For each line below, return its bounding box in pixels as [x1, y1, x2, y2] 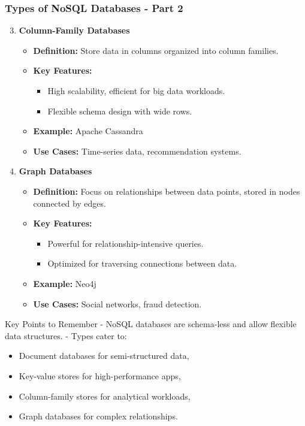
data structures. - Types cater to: [5, 329, 127, 342]
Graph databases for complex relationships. [19, 410, 178, 422]
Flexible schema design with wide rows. [47, 104, 192, 117]
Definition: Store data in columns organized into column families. [33, 44, 279, 56]
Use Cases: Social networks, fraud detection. [33, 297, 202, 310]
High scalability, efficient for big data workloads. [47, 84, 225, 96]
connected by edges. [33, 197, 106, 209]
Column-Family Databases [19, 24, 130, 37]
